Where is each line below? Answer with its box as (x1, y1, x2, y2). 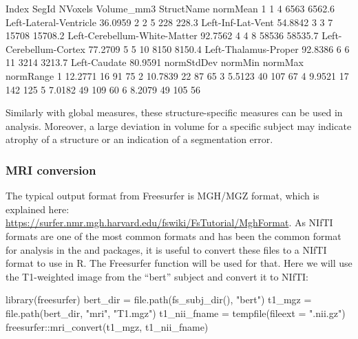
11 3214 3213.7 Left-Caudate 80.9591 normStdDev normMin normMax (6, 55, 304, 69)
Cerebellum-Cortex (6, 41, 85, 56)
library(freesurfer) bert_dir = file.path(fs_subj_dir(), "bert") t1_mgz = (6, 292, 312, 307)
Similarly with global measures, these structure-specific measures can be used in (6, 105, 343, 120)
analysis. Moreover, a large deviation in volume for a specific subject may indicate (6, 118, 352, 133)
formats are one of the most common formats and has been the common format (6, 228, 341, 243)
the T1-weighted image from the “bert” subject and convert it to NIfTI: (6, 269, 308, 283)
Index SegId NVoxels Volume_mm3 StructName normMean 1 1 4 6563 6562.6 (6, 1, 335, 15)
